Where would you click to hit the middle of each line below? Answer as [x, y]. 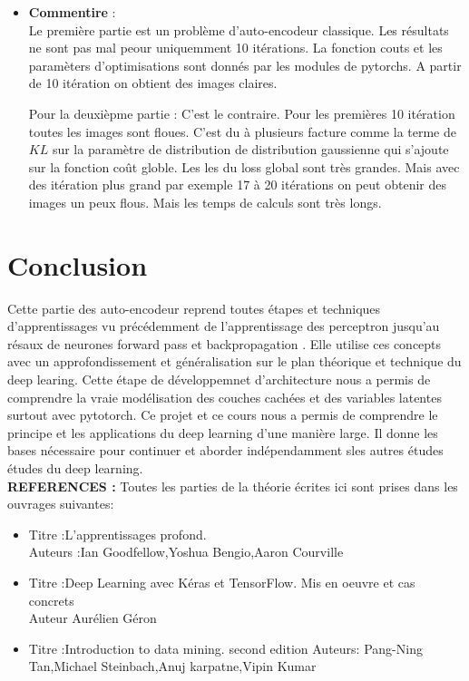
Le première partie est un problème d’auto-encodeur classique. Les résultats [239, 29]
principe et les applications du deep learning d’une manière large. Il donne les [223, 432]
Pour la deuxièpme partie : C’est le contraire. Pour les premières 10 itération [242, 113]
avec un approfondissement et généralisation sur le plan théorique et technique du [234, 361]
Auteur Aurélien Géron [93, 618]
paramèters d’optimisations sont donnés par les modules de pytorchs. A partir [245, 65]
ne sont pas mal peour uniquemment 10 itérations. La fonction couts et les [235, 48]
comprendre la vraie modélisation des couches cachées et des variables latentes [225, 397]
